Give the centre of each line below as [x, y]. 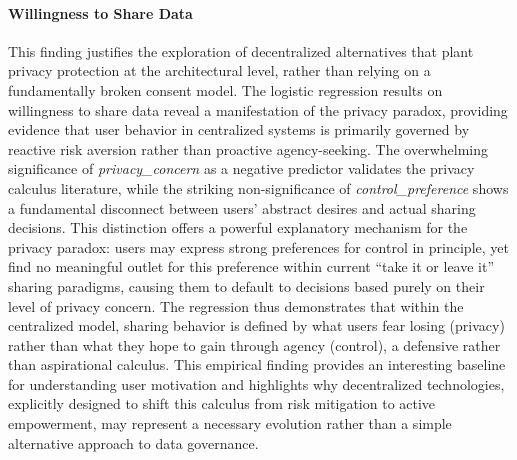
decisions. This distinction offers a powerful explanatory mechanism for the [238, 227]
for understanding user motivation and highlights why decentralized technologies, [256, 383]
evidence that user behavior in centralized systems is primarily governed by [239, 129]
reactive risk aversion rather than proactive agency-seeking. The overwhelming [248, 148]
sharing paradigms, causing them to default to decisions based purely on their [246, 285]
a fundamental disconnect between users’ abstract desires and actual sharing [242, 207]
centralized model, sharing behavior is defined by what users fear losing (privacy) [256, 325]
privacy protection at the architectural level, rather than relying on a [219, 70]
